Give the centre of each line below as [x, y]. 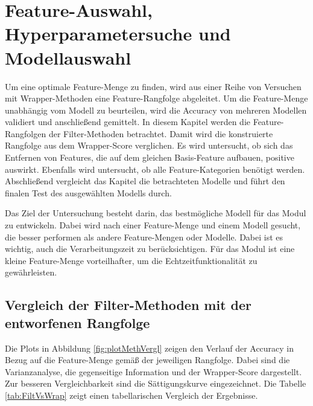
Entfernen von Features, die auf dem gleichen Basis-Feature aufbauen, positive [150, 157]
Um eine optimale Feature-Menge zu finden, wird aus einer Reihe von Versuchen [153, 86]
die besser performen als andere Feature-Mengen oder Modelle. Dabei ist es [144, 237]
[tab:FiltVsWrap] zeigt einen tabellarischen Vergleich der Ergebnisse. [131, 395]
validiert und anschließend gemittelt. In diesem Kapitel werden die [128, 122]
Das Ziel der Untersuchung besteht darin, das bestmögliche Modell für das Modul [156, 213]
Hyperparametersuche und [118, 34]
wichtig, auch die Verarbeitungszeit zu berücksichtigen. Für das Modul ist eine [150, 249]
